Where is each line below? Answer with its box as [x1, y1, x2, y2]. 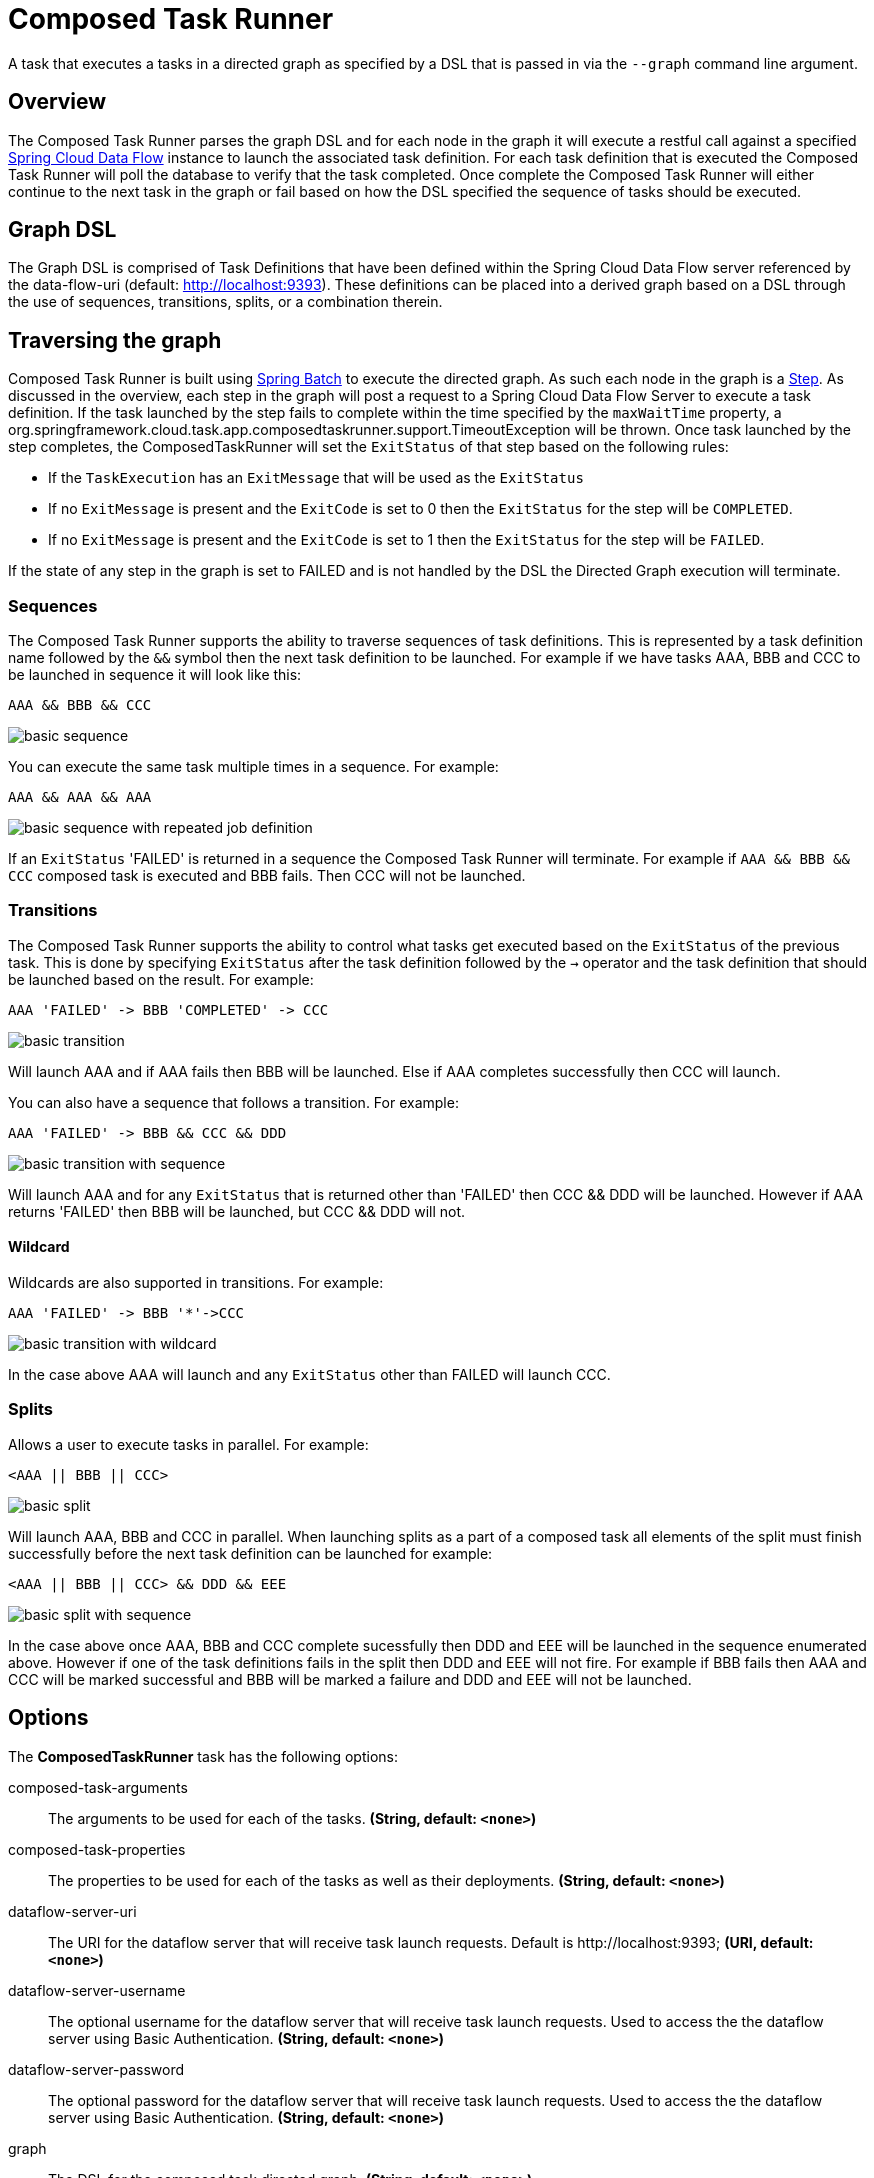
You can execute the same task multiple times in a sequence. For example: [8, 758, 499, 776]
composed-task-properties [8, 1840, 186, 1858]
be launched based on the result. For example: [8, 970, 314, 988]
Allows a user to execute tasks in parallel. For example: [8, 1435, 369, 1453]
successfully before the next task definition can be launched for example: [8, 1544, 493, 1562]
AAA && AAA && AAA [8, 789, 152, 806]
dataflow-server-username [8, 1981, 186, 1999]
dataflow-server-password [8, 2060, 185, 2078]
